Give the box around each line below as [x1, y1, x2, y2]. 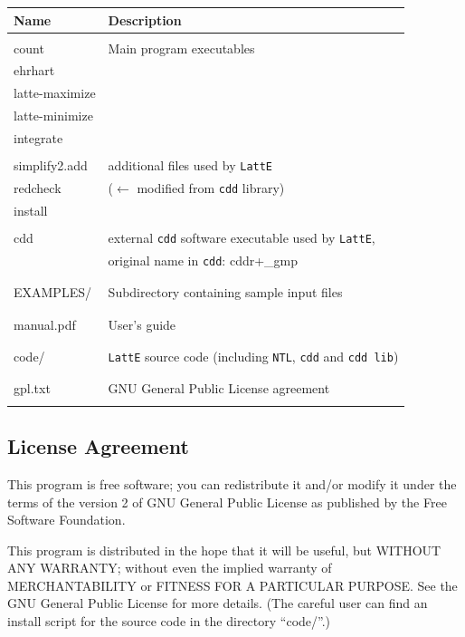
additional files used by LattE [108, 156, 273, 175]
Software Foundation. [7, 510, 126, 529]
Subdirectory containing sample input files [108, 283, 343, 302]
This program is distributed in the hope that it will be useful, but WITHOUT [7, 540, 441, 559]
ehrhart [14, 61, 55, 80]
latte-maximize [14, 83, 96, 102]
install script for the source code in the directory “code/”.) [7, 612, 331, 631]
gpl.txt [14, 379, 51, 398]
